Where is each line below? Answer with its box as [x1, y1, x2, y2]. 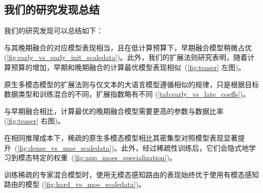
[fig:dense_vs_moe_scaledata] [17, 142, 112, 153]
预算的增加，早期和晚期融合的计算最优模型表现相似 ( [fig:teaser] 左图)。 [11, 61, 245, 72]
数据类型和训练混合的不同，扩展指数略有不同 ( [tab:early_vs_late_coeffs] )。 [4, 89, 250, 99]
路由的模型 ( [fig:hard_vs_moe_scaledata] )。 [4, 179, 146, 189]
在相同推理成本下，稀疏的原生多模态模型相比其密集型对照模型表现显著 [4, 132, 238, 143]
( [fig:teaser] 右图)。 [4, 115, 65, 126]
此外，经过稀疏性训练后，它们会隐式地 [121, 142, 249, 153]
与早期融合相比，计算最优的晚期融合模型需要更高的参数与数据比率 [4, 105, 224, 116]
